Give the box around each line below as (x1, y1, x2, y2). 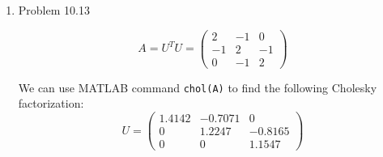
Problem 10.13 (18, 2, 90, 18)
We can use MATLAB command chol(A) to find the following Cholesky (18, 78, 377, 95)
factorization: (18, 95, 84, 112)
